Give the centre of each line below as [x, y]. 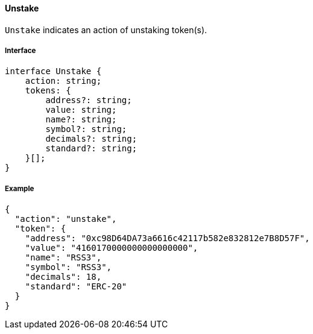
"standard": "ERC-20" [76, 287]
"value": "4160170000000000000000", [112, 248]
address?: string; [89, 100]
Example [20, 188]
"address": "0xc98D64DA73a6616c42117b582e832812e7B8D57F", [167, 238]
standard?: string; [91, 149]
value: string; [81, 110]
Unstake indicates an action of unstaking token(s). [106, 30]
